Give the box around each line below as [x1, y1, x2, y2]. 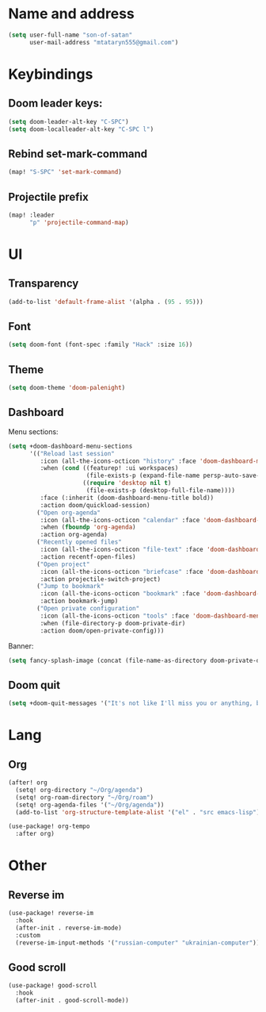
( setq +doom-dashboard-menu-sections [8, 442, 133, 450]
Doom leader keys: [8, 97, 103, 110]
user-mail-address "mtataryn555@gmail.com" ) [28, 38, 179, 46]
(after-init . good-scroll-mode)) [15, 997, 129, 1005]
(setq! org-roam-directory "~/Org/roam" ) [15, 793, 154, 802]
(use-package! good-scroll [8, 982, 97, 990]
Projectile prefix [8, 190, 89, 203]
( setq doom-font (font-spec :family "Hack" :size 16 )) [8, 341, 193, 349]
